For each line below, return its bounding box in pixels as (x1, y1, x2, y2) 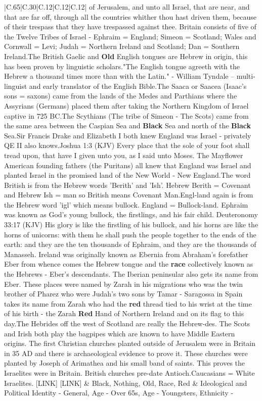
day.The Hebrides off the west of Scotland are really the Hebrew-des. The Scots (4, 318, 250, 328)
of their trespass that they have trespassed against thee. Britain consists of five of (4, 21, 256, 32)
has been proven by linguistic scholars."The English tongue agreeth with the (4, 61, 240, 71)
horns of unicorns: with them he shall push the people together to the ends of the (4, 229, 256, 239)
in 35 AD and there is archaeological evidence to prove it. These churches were (4, 347, 248, 358)
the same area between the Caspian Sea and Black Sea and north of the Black (4, 120, 251, 131)
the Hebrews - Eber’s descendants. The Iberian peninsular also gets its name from (4, 269, 258, 279)
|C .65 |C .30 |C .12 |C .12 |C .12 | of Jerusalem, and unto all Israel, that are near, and (4, 2, 250, 12)
